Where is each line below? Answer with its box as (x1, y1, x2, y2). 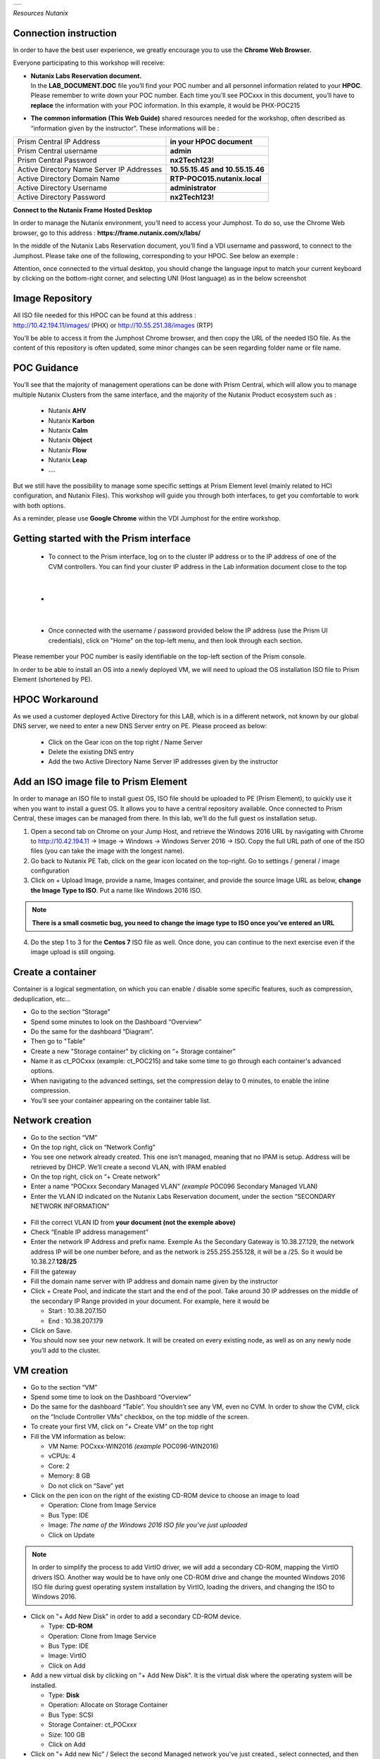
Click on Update (48, 1530, 95, 1539)
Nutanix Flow (48, 445, 87, 454)
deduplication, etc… (13, 994, 71, 1003)
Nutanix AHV (48, 407, 87, 415)
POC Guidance (13, 362, 79, 374)
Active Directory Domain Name (17, 174, 120, 184)
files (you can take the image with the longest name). (30, 846, 184, 855)
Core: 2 (48, 1461, 70, 1470)
